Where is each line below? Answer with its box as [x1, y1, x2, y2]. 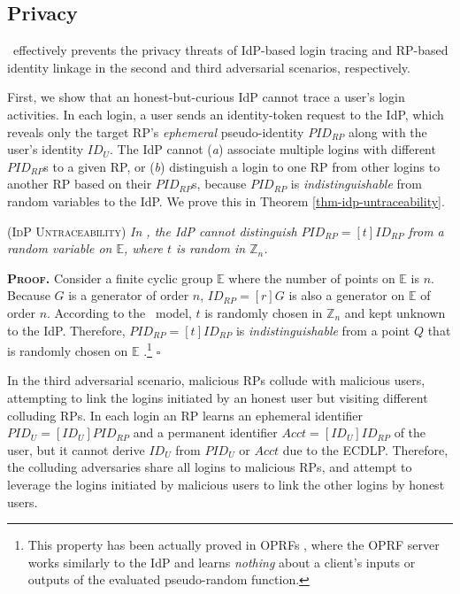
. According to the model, [47, 303, 192, 321]
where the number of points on [228, 268, 395, 287]
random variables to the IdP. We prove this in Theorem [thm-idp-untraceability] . [7, 191, 445, 210]
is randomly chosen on [7, 341, 128, 359]
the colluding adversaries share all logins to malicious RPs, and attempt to [7, 458, 412, 476]
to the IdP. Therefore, [7, 320, 126, 339]
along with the [349, 122, 427, 141]
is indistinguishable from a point [235, 320, 410, 339]
